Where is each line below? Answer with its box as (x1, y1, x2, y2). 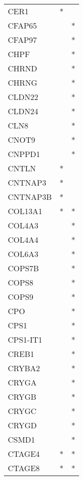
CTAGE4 (8, 448, 40, 459)
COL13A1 (8, 205, 43, 217)
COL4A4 (8, 234, 39, 245)
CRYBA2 (8, 362, 40, 374)
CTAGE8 (8, 462, 40, 474)
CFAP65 (8, 20, 37, 31)
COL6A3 (8, 248, 39, 259)
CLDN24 (8, 105, 38, 117)
